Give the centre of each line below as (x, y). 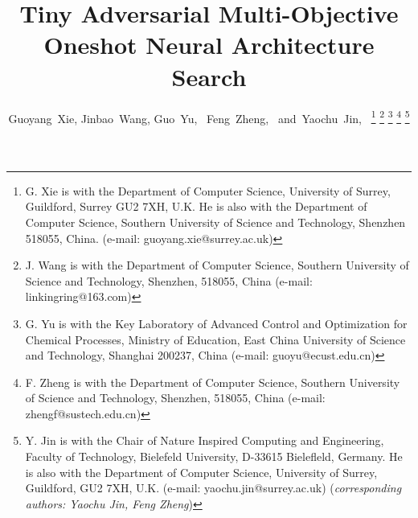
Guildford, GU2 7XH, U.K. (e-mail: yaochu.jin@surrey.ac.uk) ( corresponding (213, 488)
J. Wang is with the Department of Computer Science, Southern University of (217, 265)
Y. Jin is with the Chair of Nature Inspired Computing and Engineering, (205, 440)
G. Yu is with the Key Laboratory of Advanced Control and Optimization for (216, 323)
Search (209, 76)
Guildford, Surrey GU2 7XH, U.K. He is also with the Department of (196, 206)
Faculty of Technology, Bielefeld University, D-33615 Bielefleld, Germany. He (214, 456)
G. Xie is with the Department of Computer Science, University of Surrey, (208, 190)
